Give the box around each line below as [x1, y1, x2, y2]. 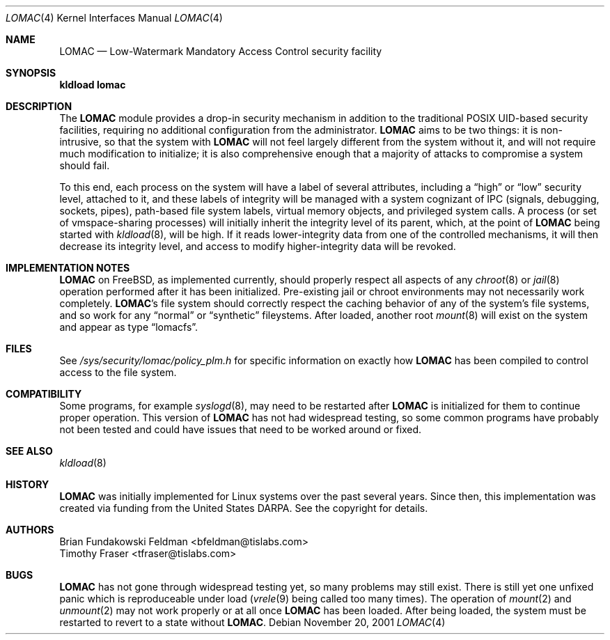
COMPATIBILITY [6, 388, 82, 400]
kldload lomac [59, 79, 126, 91]
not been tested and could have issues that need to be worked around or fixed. [59, 423, 422, 435]
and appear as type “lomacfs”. [59, 321, 198, 333]
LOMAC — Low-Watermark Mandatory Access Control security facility [59, 45, 382, 57]
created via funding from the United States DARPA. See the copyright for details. [59, 502, 428, 514]
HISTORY [6, 478, 49, 490]
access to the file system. [59, 366, 177, 378]
